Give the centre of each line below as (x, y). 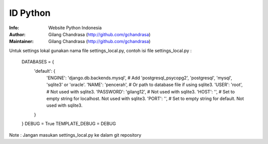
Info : (14, 28)
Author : (17, 34)
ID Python (30, 13)
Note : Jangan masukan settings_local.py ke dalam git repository (75, 135)
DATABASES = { (38, 62)
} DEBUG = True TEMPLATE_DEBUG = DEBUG (69, 124)
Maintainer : (22, 42)
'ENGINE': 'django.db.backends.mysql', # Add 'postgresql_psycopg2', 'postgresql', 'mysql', (139, 78)
